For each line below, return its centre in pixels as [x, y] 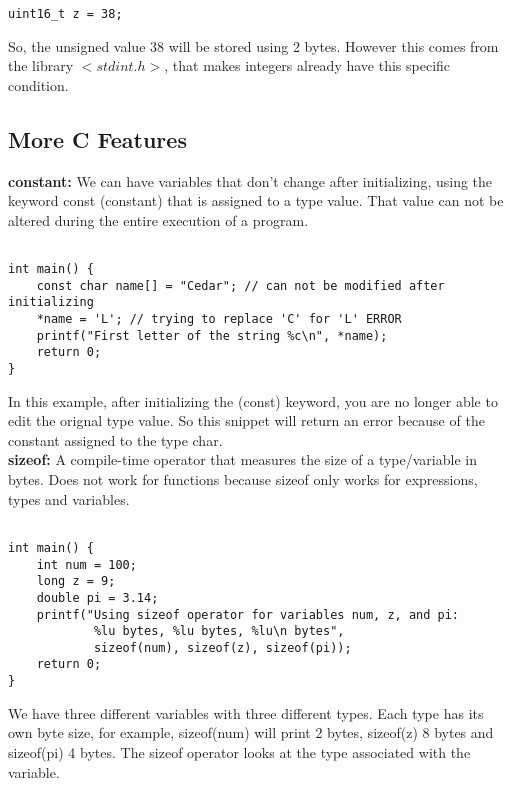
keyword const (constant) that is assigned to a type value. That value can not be [256, 200]
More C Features [97, 138]
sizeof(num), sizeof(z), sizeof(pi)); [222, 647]
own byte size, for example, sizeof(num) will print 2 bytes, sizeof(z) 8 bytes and [251, 732]
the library [41, 65]
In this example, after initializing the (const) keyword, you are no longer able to [253, 400]
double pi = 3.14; [97, 597]
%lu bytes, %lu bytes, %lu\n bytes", [219, 631]
